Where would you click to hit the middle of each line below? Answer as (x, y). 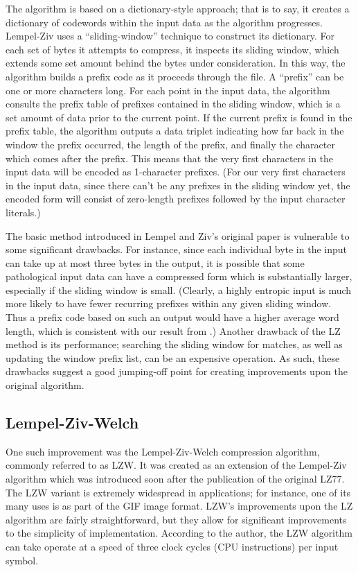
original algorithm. (45, 385)
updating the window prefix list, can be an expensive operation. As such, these (173, 357)
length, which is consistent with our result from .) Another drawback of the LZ (173, 330)
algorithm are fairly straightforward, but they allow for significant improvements (176, 519)
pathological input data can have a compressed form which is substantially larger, (179, 276)
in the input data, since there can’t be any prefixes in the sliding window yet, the (178, 185)
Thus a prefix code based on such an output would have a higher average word (172, 317)
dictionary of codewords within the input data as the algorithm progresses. (164, 22)
